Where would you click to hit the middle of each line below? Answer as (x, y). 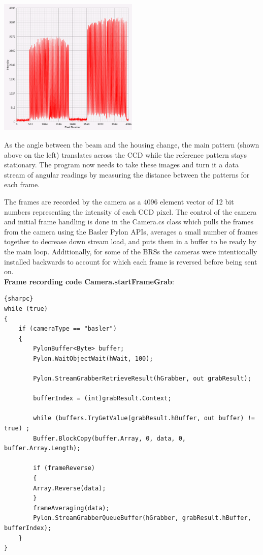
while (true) (26, 309)
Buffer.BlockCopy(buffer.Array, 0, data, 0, (109, 438)
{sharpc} (19, 299)
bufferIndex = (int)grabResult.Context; (102, 399)
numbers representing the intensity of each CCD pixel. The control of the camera (130, 211)
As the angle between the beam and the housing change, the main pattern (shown (132, 144)
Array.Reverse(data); (70, 488)
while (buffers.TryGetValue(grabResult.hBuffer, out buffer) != (144, 418)
